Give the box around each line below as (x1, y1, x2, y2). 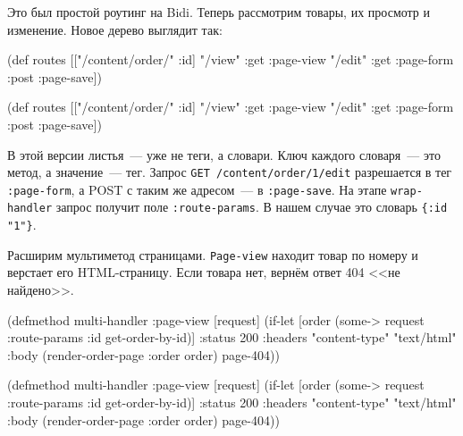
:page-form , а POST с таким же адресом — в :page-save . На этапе (7, 180, 387, 198)
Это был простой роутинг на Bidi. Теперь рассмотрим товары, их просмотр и (7, 3, 430, 21)
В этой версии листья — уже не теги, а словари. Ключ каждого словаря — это (7, 145, 441, 163)
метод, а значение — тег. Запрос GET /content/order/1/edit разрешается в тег (7, 163, 452, 181)
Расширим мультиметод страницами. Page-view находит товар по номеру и (7, 245, 418, 264)
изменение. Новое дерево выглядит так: (7, 20, 223, 38)
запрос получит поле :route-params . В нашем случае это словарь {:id (55, 197, 448, 216)
